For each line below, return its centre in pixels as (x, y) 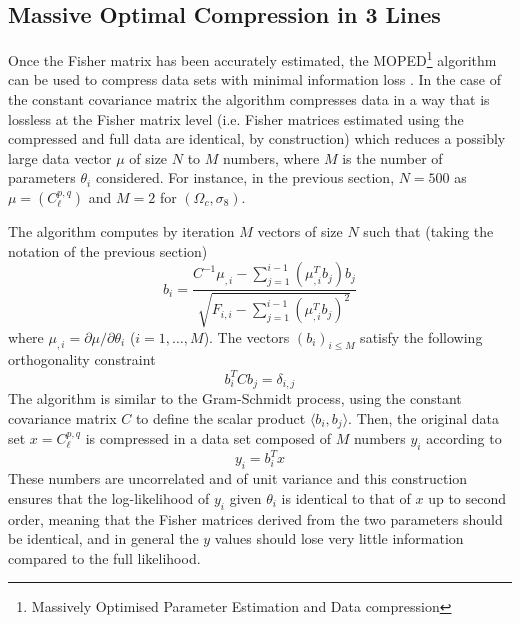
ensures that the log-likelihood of (109, 497)
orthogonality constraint (82, 359)
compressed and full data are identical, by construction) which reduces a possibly (257, 138)
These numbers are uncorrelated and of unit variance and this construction (238, 478)
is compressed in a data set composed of (208, 438)
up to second (467, 497)
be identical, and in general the (103, 538)
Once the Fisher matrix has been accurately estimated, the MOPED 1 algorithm (252, 58)
